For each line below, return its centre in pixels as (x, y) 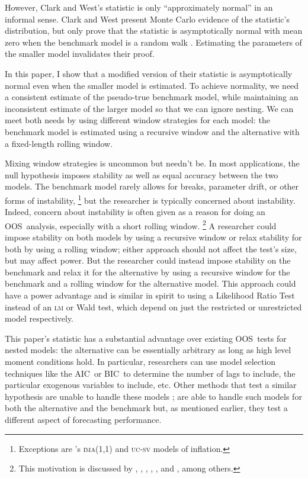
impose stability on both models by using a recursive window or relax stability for (153, 237)
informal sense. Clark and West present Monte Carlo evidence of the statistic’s (147, 19)
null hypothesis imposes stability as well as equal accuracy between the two (142, 174)
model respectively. (39, 318)
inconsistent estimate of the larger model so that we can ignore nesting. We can (149, 108)
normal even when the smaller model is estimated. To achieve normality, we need (152, 85)
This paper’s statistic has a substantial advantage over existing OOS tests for (146, 338)
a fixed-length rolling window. (59, 143)
